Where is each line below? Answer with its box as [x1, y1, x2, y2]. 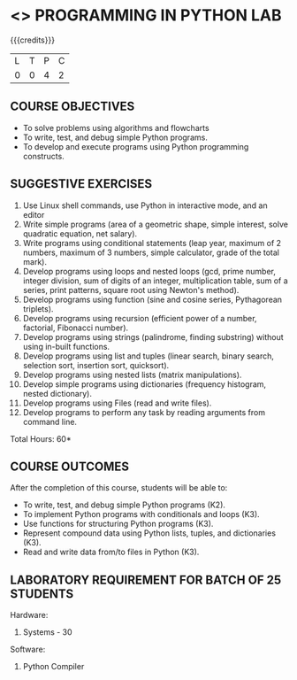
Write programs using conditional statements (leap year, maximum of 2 [22, 237, 282, 248]
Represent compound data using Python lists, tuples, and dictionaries [22, 528, 277, 538]
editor [22, 209, 45, 220]
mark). [22, 256, 48, 267]
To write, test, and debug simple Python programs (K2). [22, 499, 226, 510]
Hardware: [10, 610, 49, 621]
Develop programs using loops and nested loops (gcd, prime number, [22, 266, 277, 276]
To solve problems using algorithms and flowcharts [22, 122, 210, 133]
